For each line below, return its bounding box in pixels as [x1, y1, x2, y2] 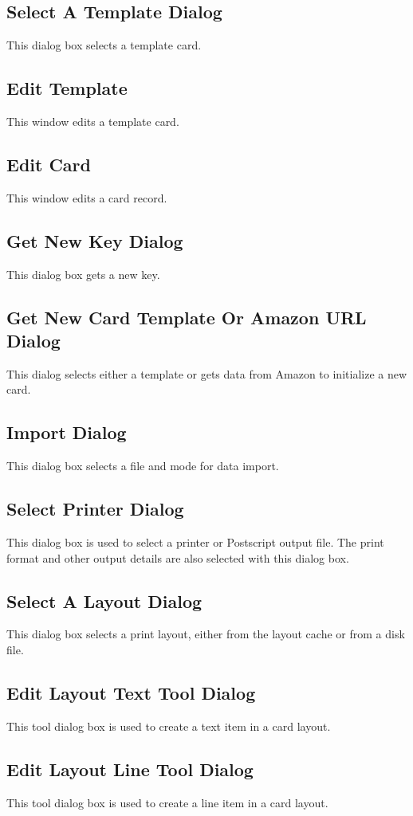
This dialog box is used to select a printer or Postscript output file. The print [6, 533, 384, 550]
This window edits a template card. [6, 113, 179, 129]
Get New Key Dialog [6, 228, 183, 253]
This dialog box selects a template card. [6, 37, 202, 53]
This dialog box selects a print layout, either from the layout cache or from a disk [6, 626, 405, 642]
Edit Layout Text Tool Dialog [6, 680, 256, 704]
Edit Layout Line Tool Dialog [6, 756, 254, 781]
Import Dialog [6, 420, 127, 445]
